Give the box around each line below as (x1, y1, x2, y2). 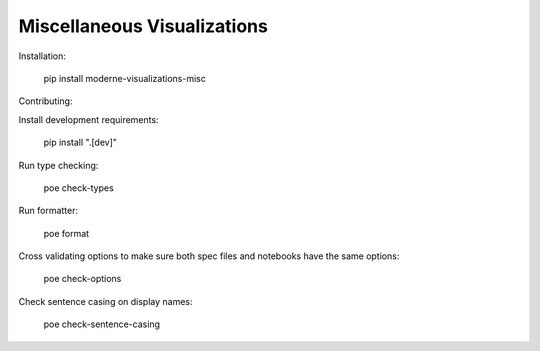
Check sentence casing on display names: (18, 295, 194, 307)
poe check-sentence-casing (43, 318, 160, 330)
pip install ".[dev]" (43, 136, 118, 149)
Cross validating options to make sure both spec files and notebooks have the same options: (18, 250, 400, 262)
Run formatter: (18, 205, 79, 217)
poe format (43, 227, 90, 239)
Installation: (18, 50, 67, 62)
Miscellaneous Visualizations (18, 15, 269, 37)
